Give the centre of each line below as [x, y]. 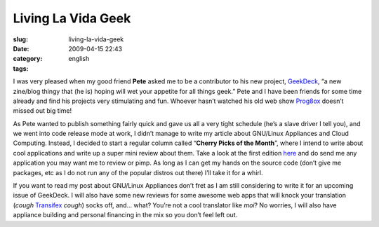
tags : [21, 68]
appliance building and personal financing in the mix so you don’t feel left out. [125, 215]
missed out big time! [42, 111]
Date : [21, 48]
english [79, 59]
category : [28, 59]
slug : [20, 39]
